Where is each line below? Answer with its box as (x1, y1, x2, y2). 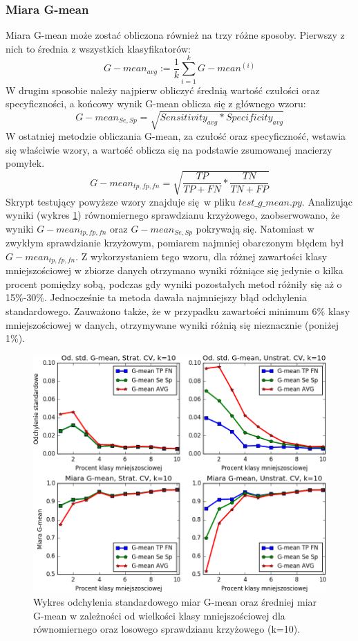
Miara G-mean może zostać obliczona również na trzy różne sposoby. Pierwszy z (6, 28, 345, 42)
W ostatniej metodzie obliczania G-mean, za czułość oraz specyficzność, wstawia (6, 129, 346, 143)
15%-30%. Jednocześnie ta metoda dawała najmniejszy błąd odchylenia (6, 290, 307, 305)
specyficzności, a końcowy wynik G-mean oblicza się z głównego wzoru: (6, 96, 306, 111)
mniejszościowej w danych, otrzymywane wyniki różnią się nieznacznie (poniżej (6, 317, 339, 332)
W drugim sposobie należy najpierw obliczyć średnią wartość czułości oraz (6, 82, 320, 97)
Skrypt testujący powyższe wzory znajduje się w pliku (6, 194, 236, 208)
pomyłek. (6, 156, 45, 170)
